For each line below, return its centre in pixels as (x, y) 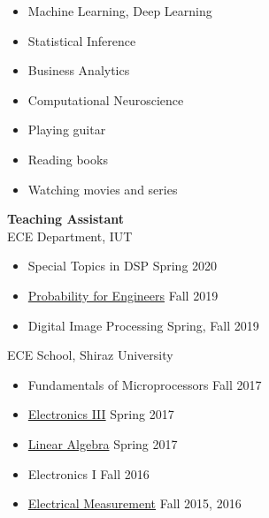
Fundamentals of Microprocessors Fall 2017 (145, 384)
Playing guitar (67, 129)
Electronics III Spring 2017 (101, 414)
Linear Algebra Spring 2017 (103, 443)
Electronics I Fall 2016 (88, 473)
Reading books (68, 159)
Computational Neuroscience (106, 99)
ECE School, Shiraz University (90, 355)
